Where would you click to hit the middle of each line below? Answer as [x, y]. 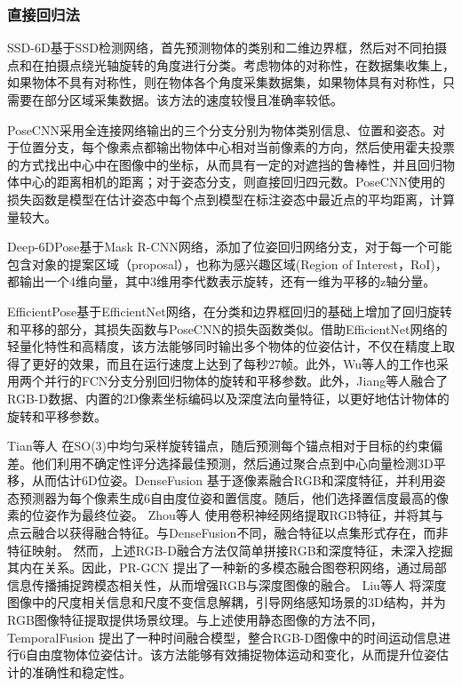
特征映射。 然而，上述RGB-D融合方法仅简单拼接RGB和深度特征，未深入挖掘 [230, 550]
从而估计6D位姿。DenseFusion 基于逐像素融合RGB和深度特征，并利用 [232, 480]
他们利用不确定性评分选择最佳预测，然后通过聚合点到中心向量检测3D [232, 463]
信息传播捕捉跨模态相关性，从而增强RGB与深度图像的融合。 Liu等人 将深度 [227, 584]
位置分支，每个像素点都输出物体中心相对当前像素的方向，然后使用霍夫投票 [237, 147]
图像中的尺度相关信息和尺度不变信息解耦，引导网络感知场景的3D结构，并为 [227, 602]
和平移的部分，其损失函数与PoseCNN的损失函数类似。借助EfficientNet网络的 [227, 328]
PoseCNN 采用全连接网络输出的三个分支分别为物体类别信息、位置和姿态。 [220, 129]
